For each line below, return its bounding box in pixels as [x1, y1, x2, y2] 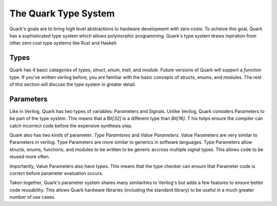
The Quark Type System [9, 8, 115, 19]
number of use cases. [9, 194, 56, 200]
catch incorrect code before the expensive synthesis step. [9, 122, 133, 128]
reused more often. [9, 154, 50, 160]
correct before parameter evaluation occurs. [9, 170, 104, 177]
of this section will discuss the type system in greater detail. [9, 81, 136, 87]
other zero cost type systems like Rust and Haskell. [9, 40, 118, 46]
